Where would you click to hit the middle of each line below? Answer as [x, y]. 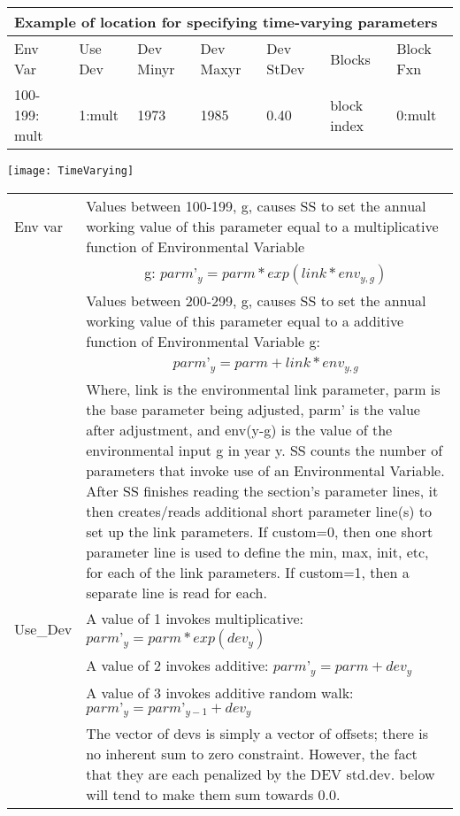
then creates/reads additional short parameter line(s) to [259, 511]
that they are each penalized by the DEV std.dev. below [261, 774]
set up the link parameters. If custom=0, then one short [260, 531]
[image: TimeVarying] [71, 171]
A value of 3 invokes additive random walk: [220, 692]
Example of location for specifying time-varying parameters [226, 22]
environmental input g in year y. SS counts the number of [264, 450]
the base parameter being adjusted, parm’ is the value [253, 409]
